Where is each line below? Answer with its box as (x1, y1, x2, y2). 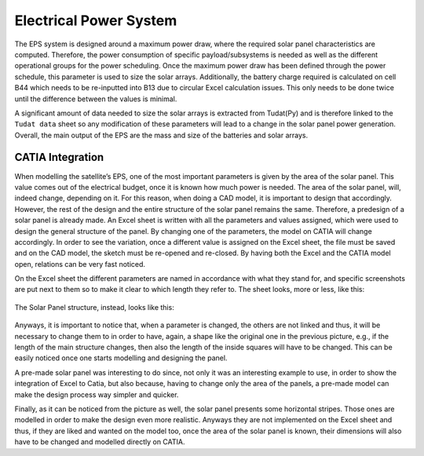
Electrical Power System (14, 12, 177, 29)
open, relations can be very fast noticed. (14, 259, 145, 268)
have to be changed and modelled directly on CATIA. (14, 437, 185, 447)
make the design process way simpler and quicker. (14, 389, 179, 399)
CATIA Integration (14, 151, 104, 164)
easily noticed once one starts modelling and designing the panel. (14, 353, 228, 363)
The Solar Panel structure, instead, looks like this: (14, 302, 174, 312)
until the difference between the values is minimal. (14, 94, 177, 104)
